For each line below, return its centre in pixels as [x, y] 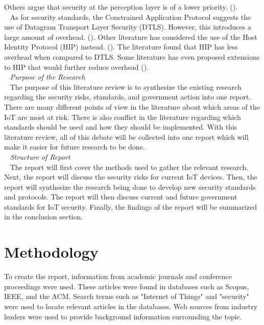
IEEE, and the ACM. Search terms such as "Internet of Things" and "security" [127, 296]
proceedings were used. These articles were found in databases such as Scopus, [127, 286]
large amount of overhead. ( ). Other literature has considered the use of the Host [131, 36]
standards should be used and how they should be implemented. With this [121, 127]
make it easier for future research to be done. [75, 147]
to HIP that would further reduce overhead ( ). [77, 67]
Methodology [51, 252]
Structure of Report [40, 156]
